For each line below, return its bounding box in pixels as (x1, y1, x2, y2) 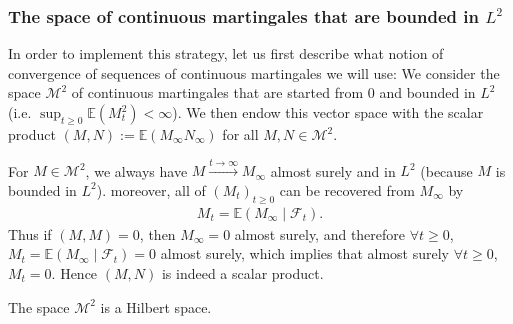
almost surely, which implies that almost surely (160, 243, 449, 264)
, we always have (85, 160, 188, 181)
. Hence (51, 263, 98, 283)
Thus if (8, 223, 52, 244)
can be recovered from (279, 179, 415, 200)
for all (222, 124, 259, 144)
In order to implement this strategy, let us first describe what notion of (8, 43, 444, 64)
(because (420, 160, 473, 181)
